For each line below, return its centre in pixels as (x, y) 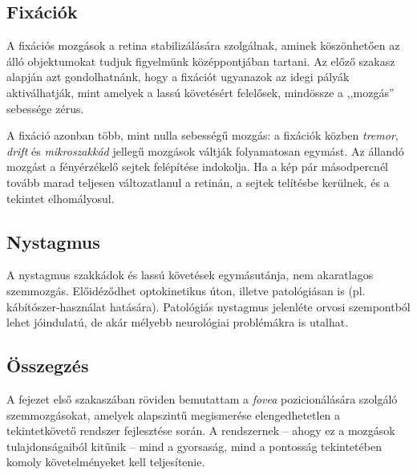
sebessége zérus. (45, 108)
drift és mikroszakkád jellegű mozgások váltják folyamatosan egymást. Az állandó (205, 150)
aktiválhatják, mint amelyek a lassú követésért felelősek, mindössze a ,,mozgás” (200, 92)
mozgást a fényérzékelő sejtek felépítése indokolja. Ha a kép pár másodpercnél (197, 166)
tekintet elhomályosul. (61, 198)
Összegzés (48, 365)
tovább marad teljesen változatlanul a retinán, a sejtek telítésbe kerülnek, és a (198, 182)
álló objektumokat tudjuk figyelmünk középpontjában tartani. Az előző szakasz (201, 61)
